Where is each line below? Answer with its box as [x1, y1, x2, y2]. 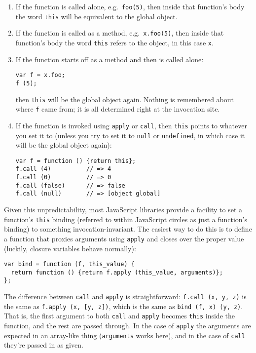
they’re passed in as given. [4, 340, 83, 350]
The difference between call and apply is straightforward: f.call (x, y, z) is [4, 291, 247, 302]
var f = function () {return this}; [15, 157, 136, 164]
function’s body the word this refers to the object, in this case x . [15, 37, 214, 47]
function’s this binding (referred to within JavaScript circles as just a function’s [4, 214, 248, 224]
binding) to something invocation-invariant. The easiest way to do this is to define [4, 224, 252, 234]
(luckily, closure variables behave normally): [4, 243, 136, 253]
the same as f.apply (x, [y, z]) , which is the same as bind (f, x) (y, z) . [4, 301, 243, 311]
